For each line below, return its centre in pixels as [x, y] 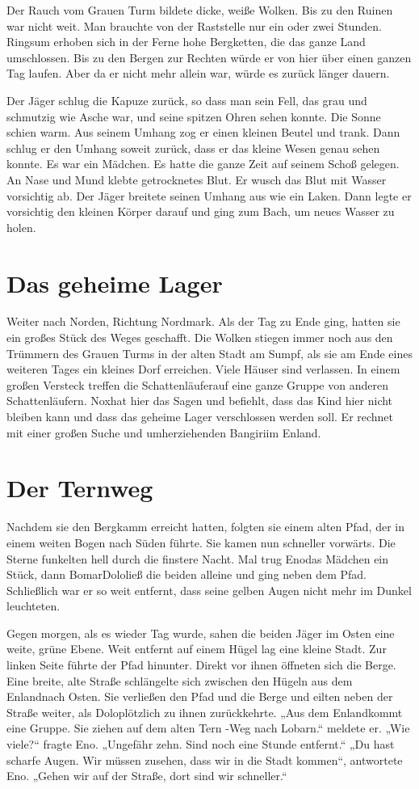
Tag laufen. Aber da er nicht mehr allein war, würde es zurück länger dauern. [198, 73]
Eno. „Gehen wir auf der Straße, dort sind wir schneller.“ [147, 776]
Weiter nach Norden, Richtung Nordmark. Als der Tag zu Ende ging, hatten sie [203, 321]
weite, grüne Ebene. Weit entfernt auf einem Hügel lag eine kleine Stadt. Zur [197, 649]
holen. [21, 227]
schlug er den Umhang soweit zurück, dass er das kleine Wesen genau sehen [193, 148]
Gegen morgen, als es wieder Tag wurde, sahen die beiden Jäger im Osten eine [201, 633]
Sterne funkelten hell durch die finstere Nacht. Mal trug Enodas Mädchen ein [198, 558]
